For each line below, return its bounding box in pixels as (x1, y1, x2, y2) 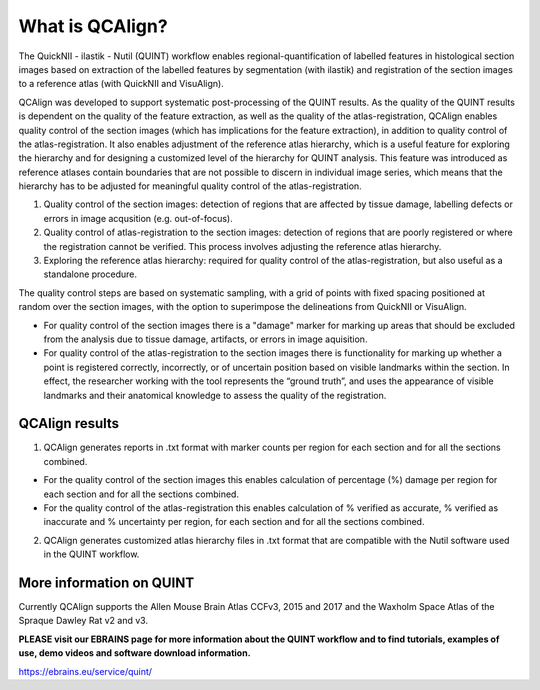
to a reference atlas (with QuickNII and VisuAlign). (18, 78, 224, 90)
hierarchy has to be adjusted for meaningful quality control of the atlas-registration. (18, 180, 362, 192)
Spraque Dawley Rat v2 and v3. (18, 615, 149, 627)
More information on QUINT (18, 574, 195, 591)
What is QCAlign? (18, 15, 169, 37)
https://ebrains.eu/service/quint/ (18, 665, 153, 677)
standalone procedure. (43, 268, 138, 280)
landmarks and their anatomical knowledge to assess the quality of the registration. (43, 389, 387, 401)
